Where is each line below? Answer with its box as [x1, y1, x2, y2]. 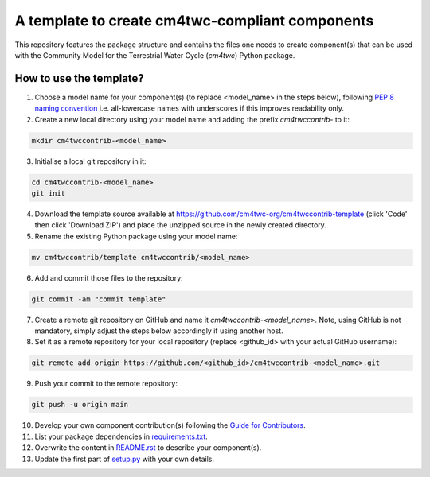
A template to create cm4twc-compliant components [14, 12, 374, 29]
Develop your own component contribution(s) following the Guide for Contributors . [34, 421, 306, 430]
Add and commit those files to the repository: [34, 273, 183, 282]
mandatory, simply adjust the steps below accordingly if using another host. [34, 326, 283, 335]
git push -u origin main [31, 400, 129, 409]
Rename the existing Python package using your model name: [34, 231, 238, 241]
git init [31, 188, 66, 198]
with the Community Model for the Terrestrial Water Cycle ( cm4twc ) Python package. [14, 50, 295, 60]
